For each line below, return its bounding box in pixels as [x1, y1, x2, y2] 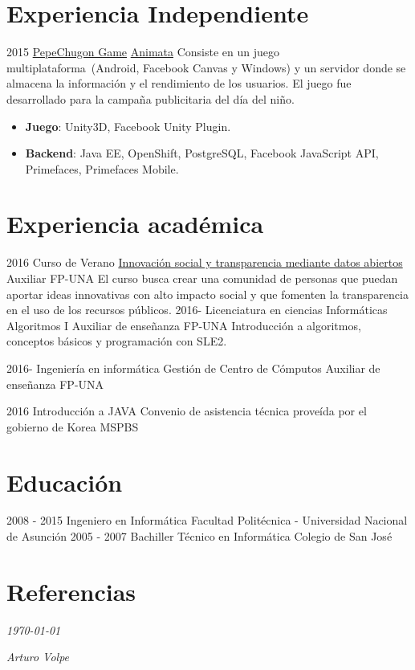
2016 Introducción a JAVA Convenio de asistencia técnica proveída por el [6, 402, 367, 419]
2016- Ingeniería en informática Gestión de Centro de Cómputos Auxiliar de [6, 359, 380, 376]
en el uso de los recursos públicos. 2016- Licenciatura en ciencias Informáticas [6, 301, 388, 318]
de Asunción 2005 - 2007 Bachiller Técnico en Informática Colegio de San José [6, 528, 393, 545]
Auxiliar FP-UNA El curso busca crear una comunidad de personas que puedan [6, 270, 398, 286]
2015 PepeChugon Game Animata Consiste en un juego [6, 43, 279, 60]
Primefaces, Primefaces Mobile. [25, 160, 179, 177]
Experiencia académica [6, 207, 264, 240]
